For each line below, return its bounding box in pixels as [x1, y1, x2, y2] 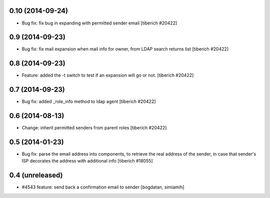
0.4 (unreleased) [9, 171, 63, 179]
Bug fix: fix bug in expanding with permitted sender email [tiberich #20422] [21, 20, 177, 26]
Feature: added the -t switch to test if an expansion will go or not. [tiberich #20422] [21, 72, 194, 78]
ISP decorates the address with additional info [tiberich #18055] [21, 158, 153, 164]
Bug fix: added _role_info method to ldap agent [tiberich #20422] [21, 98, 156, 104]
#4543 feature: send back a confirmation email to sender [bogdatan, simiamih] [21, 184, 184, 190]
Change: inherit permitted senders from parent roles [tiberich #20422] [21, 125, 167, 131]
